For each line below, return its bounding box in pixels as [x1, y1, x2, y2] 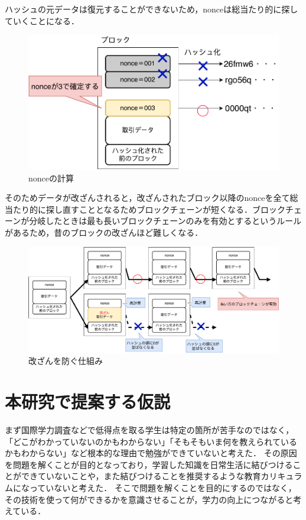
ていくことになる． [5, 14, 79, 27]
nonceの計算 [28, 171, 74, 184]
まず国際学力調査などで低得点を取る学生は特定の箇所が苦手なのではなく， [5, 424, 294, 436]
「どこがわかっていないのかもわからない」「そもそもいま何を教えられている [5, 435, 297, 447]
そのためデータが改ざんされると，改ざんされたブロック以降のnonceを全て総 [5, 191, 298, 204]
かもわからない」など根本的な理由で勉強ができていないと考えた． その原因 [5, 447, 297, 459]
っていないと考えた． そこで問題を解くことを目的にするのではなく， [29, 482, 297, 494]
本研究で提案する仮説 [5, 389, 171, 414]
